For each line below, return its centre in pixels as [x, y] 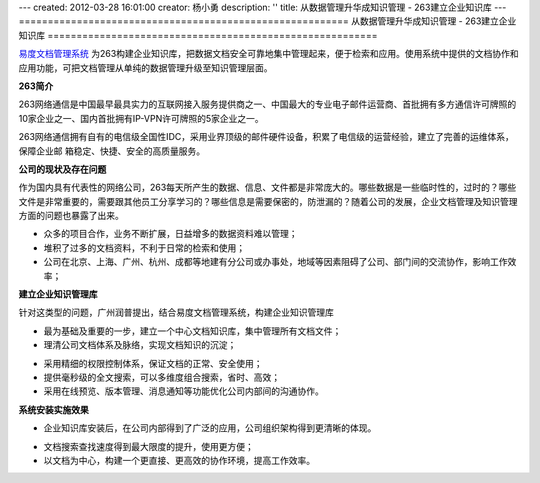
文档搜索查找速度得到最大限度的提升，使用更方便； [148, 446]
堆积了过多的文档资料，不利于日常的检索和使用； [144, 247]
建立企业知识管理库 [58, 294]
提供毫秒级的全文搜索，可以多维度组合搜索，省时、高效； [161, 377]
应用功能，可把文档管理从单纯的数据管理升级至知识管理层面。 [145, 67]
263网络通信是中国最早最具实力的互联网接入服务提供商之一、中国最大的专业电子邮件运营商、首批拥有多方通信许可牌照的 [267, 104]
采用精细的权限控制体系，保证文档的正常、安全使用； [153, 363]
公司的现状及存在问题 [62, 169]
